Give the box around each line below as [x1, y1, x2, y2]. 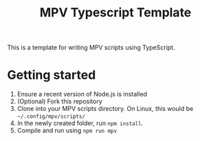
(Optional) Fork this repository [16, 97, 103, 105]
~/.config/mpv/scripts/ [16, 113, 86, 120]
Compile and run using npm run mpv [16, 127, 118, 135]
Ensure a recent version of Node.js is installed [16, 90, 148, 99]
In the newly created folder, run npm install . [16, 119, 144, 127]
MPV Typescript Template [39, 5, 192, 21]
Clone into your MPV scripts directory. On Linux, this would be [16, 105, 194, 113]
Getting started [7, 67, 96, 83]
